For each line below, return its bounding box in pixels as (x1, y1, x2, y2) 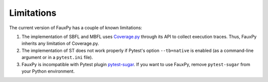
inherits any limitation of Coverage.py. (21, 41, 99, 46)
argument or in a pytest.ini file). (21, 54, 93, 60)
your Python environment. (21, 68, 75, 74)
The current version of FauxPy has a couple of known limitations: (9, 25, 142, 31)
